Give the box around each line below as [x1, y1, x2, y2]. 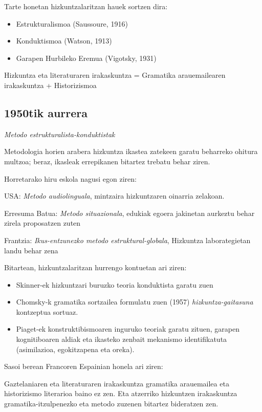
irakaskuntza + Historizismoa [4, 79, 97, 90]
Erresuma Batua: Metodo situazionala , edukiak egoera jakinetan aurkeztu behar [4, 207, 255, 218]
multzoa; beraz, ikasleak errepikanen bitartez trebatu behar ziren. [4, 156, 210, 166]
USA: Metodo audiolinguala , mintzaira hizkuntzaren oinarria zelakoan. [4, 190, 225, 201]
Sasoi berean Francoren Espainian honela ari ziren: [4, 361, 163, 372]
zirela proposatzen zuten [4, 218, 81, 228]
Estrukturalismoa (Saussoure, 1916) [16, 18, 128, 29]
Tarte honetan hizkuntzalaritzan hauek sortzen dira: [4, 1, 168, 11]
